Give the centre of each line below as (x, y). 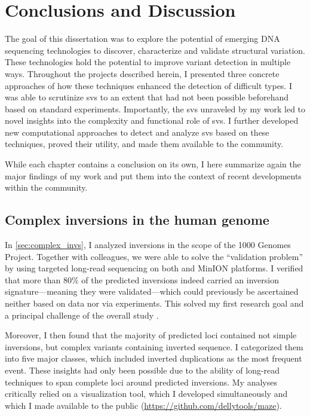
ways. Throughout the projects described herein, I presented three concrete (142, 73)
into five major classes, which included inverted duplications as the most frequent (154, 358)
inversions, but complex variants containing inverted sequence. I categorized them (154, 346)
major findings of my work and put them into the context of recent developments (153, 175)
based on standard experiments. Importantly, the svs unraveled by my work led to (155, 108)
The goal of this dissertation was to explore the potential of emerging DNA (142, 39)
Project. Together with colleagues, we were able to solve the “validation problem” (154, 256)
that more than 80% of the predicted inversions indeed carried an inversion (142, 279)
